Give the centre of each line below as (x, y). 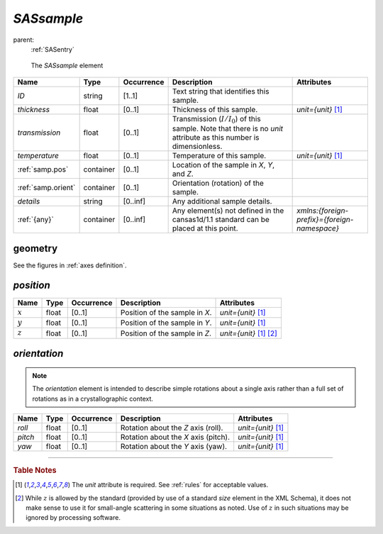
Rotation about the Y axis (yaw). (174, 446)
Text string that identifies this (221, 91)
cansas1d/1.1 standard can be (221, 220)
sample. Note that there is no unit (228, 129)
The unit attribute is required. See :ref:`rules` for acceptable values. (170, 485)
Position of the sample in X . (166, 312)
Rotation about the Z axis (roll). (172, 428)
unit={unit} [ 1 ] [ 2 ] (249, 333)
